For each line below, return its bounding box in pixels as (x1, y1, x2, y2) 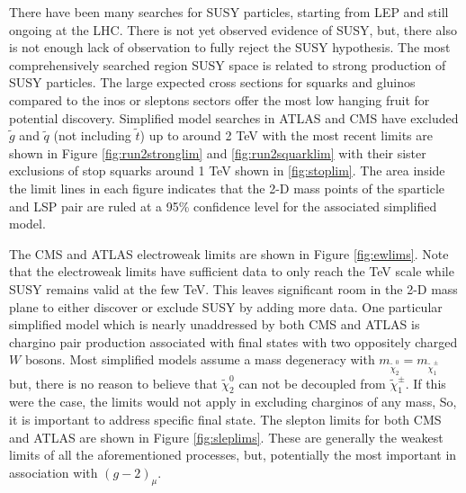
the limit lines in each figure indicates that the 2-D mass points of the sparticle (9, 178, 445, 197)
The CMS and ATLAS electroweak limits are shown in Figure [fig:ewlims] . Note (9, 244, 449, 263)
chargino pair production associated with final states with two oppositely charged (9, 332, 458, 351)
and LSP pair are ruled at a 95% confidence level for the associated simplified (9, 196, 437, 215)
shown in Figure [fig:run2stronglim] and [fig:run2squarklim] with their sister (9, 143, 426, 162)
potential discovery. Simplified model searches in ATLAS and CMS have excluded (9, 108, 459, 127)
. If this (405, 373, 446, 392)
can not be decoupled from (238, 373, 386, 392)
